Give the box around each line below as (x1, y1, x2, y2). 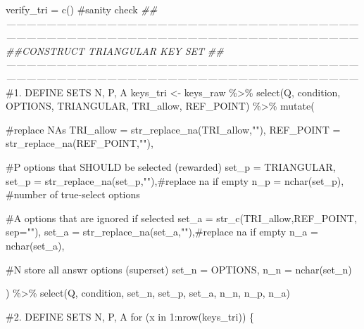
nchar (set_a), (6, 238, 65, 252)
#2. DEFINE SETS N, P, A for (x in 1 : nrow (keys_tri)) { (6, 309, 255, 323)
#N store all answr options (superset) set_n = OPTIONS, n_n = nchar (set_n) (6, 262, 352, 276)
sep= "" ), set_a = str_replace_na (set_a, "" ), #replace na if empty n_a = (6, 224, 318, 239)
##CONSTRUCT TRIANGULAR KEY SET (6, 43, 205, 58)
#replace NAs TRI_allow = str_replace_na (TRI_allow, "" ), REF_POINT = (6, 122, 341, 136)
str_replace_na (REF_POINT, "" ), (6, 136, 153, 150)
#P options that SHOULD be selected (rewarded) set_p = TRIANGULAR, (6, 159, 336, 174)
